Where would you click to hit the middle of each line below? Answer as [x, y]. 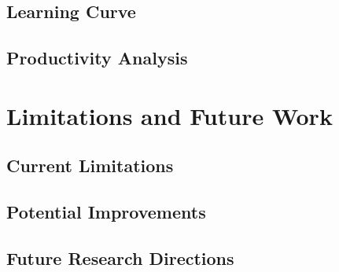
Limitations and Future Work [169, 115]
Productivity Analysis [97, 58]
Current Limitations [90, 165]
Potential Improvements [106, 212]
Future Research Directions [120, 257]
